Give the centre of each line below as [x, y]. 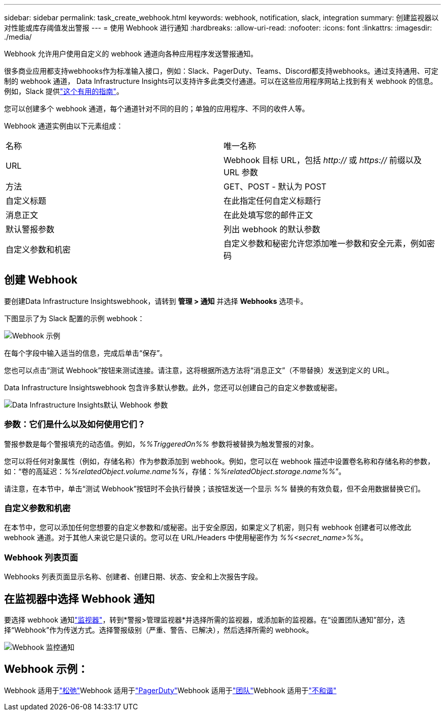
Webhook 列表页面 [41, 557]
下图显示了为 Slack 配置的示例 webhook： [74, 318]
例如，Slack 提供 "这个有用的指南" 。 [64, 91]
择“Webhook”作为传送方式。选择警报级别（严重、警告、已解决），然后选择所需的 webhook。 [159, 630]
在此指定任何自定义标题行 [273, 201]
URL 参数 [241, 172]
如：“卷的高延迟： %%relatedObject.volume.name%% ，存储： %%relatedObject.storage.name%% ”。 [175, 471]
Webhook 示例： [46, 669]
